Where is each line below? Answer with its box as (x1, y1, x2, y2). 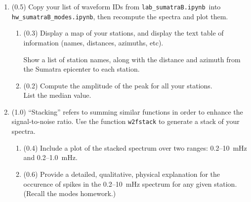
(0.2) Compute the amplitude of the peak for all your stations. (23, 80, 212, 90)
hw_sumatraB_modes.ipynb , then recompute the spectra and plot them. (11, 11, 228, 21)
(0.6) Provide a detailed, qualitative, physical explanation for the (23, 168, 220, 179)
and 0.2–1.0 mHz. (23, 152, 78, 162)
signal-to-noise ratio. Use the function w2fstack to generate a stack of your (11, 116, 240, 126)
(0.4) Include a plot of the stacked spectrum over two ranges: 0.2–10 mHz (23, 142, 247, 153)
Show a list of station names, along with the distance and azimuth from (23, 54, 241, 64)
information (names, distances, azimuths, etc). (23, 37, 164, 47)
